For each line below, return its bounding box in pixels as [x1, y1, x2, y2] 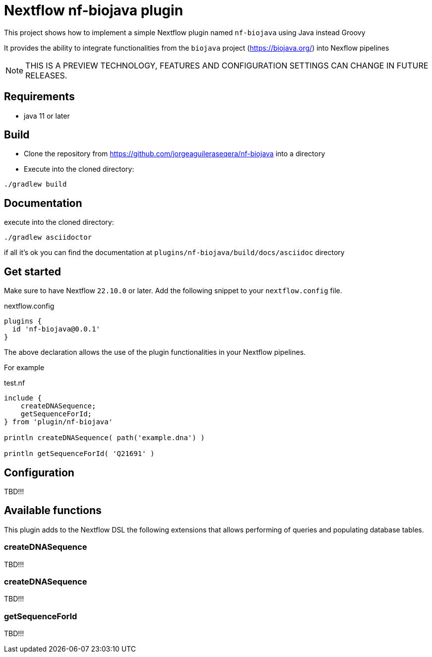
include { [4, 394, 42, 402]
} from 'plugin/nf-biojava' [4, 418, 113, 426]
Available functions [4, 504, 102, 517]
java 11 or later [24, 111, 70, 120]
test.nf [4, 379, 25, 388]
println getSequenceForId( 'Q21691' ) [4, 450, 155, 458]
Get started [4, 265, 61, 278]
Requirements [4, 90, 75, 103]
